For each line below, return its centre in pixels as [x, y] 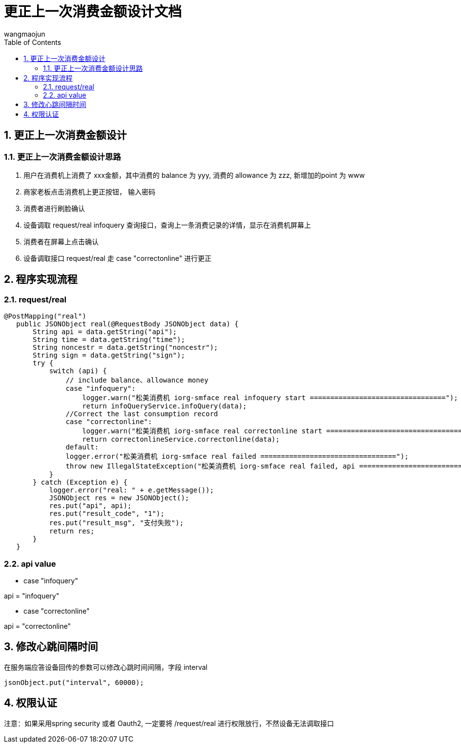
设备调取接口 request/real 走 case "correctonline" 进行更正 [118, 258]
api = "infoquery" [32, 596]
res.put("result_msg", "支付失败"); [116, 523]
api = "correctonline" [37, 626]
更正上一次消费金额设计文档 [93, 12]
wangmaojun [25, 34]
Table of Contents [33, 42]
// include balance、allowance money [137, 380]
